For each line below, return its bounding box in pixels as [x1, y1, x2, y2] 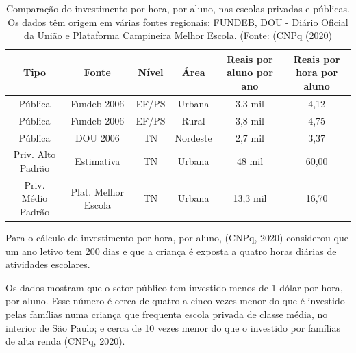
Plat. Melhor [71, 184, 125, 198]
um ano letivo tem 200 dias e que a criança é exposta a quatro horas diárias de [5, 244, 337, 258]
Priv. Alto [13, 147, 56, 161]
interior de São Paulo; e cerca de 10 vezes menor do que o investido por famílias [5, 320, 341, 335]
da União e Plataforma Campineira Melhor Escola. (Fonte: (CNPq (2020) [24, 28, 332, 42]
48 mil [236, 154, 264, 168]
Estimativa [75, 154, 120, 168]
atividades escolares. [5, 257, 90, 272]
